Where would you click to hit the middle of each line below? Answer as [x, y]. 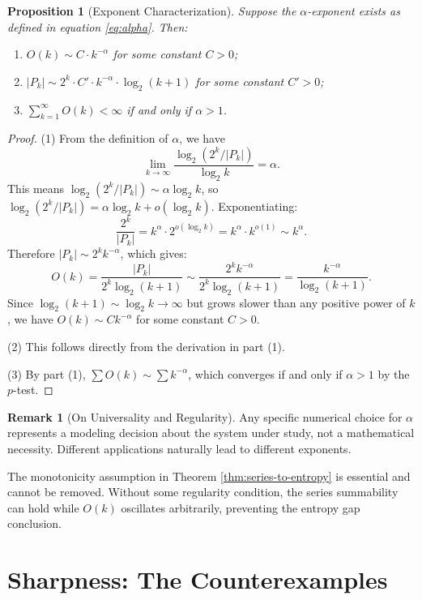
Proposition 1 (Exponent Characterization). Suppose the [152, 11]
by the [394, 373]
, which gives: [153, 253]
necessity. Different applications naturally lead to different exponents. [179, 449]
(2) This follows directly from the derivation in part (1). [146, 347]
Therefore [31, 253]
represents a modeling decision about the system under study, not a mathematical [211, 433]
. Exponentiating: [254, 206]
